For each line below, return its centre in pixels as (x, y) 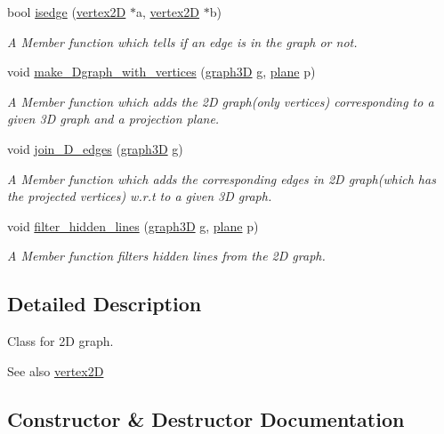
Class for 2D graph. (61, 341)
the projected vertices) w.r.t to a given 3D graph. (140, 196)
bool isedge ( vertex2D (67, 12)
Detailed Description (105, 304)
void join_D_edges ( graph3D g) (95, 148)
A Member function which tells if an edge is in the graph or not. (182, 41)
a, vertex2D (168, 12)
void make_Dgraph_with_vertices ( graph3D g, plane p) (161, 72)
